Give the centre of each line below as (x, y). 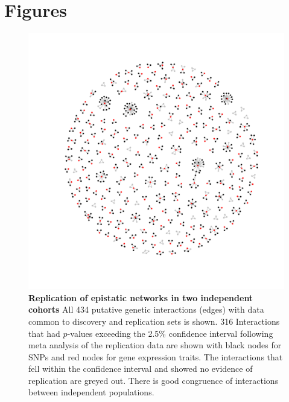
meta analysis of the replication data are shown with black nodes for (155, 345)
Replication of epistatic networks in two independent (141, 297)
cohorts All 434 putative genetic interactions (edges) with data (146, 309)
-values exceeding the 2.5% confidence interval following (170, 333)
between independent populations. (91, 392)
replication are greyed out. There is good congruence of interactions (154, 380)
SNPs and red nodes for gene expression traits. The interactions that (156, 356)
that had (44, 333)
